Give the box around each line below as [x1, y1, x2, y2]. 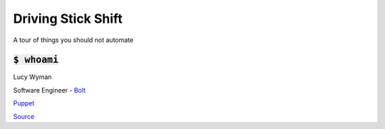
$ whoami [13, 54, 59, 66]
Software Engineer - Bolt [13, 86, 86, 94]
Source [13, 112, 35, 120]
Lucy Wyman [13, 73, 52, 81]
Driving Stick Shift [13, 11, 123, 26]
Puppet [13, 99, 35, 108]
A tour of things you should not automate [13, 36, 134, 44]
